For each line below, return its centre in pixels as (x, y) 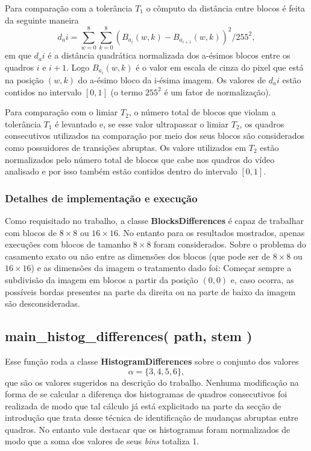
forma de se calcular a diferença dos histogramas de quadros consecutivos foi (146, 394)
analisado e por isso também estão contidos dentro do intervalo (121, 171)
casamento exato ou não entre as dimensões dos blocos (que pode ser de (137, 256)
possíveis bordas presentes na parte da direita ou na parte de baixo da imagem (150, 291)
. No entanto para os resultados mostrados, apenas (211, 232)
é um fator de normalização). (218, 91)
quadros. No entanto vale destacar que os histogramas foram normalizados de (148, 429)
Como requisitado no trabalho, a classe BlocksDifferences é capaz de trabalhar (154, 220)
